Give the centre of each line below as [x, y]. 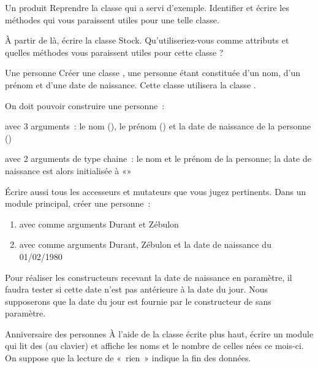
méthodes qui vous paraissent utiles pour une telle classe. [112, 19]
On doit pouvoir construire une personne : [85, 105]
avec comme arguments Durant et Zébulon [99, 224]
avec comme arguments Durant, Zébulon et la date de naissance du [145, 244]
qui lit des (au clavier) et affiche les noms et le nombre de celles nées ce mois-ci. [154, 346]
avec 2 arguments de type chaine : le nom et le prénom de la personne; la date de [158, 159]
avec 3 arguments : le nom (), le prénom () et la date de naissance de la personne [158, 126]
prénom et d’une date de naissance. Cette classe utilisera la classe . [131, 84]
